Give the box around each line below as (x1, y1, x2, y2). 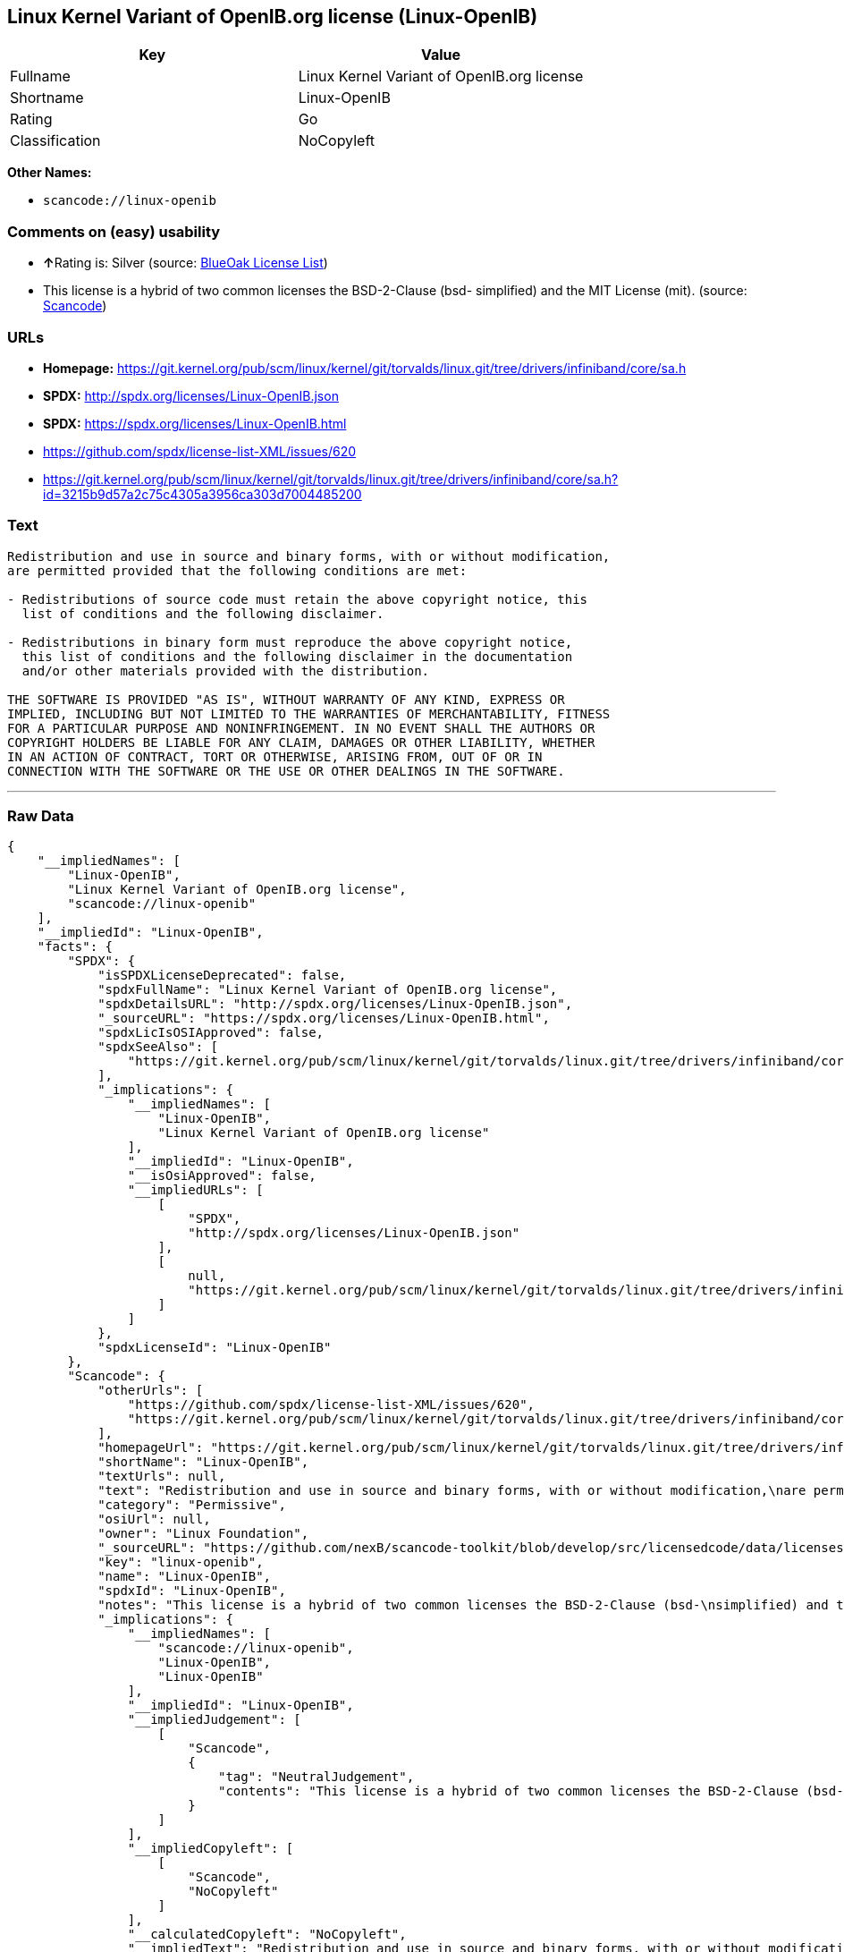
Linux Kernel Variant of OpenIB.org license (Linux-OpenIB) (7, 5, 538, 28)
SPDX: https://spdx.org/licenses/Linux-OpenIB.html (43, 415, 347, 431)
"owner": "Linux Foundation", (97, 1526, 309, 1541)
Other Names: (7, 165, 92, 181)
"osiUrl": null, (97, 1512, 211, 1527)
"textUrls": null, (97, 1469, 226, 1484)
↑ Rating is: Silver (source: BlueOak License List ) (43, 255, 328, 271)
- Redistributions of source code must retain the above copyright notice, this (7, 591, 588, 607)
